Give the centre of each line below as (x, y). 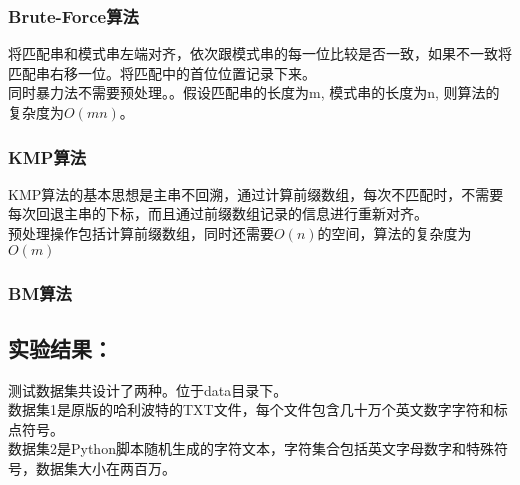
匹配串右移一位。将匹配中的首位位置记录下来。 (162, 72)
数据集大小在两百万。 (105, 468)
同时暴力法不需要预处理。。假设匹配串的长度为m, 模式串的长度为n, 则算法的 (254, 92)
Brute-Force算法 (73, 15)
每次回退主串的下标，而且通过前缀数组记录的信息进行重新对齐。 (218, 213)
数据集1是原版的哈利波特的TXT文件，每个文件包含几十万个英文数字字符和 (251, 409)
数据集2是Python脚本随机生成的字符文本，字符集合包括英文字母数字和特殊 (251, 448)
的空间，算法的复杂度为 (394, 233)
